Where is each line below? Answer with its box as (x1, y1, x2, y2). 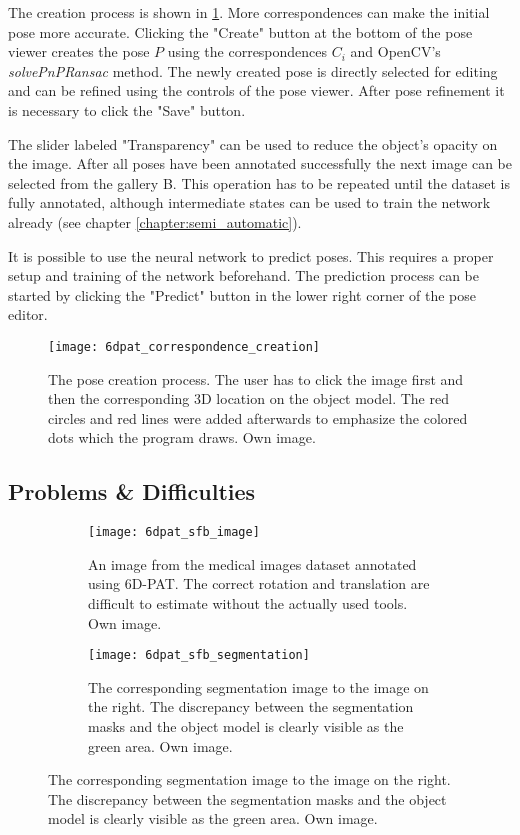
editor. (8, 304, 48, 325)
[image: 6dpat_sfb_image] (88, 525, 260, 540)
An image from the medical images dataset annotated (88, 553, 417, 574)
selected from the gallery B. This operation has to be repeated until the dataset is (8, 172, 510, 193)
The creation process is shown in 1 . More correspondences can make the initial (8, 2, 490, 22)
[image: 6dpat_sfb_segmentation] (88, 648, 310, 663)
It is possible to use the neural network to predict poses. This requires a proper (8, 245, 494, 266)
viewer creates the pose (8, 41, 150, 62)
